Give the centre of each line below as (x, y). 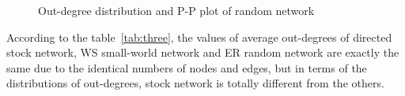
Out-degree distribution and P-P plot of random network (176, 10)
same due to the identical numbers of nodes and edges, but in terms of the (187, 67)
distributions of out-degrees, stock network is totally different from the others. (195, 83)
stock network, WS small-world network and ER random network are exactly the (203, 52)
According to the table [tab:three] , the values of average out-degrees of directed (199, 37)
